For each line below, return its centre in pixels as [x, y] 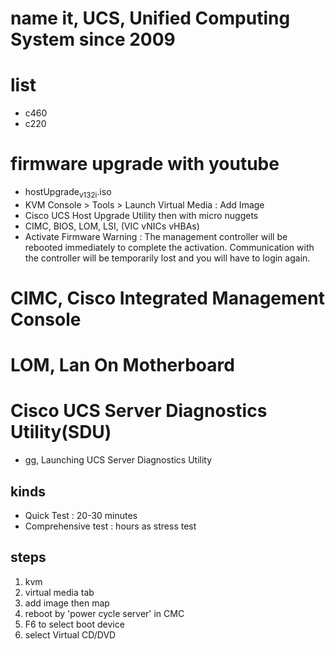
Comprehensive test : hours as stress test [110, 526]
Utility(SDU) [61, 432]
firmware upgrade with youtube [145, 164]
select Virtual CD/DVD [70, 634]
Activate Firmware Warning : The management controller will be [156, 236]
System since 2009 [93, 39]
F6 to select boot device [74, 624]
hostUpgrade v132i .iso [68, 193]
